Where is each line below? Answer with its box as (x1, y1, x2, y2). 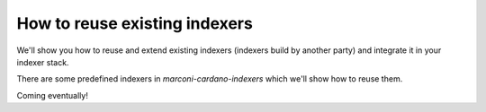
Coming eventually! (16, 90, 89, 100)
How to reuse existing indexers (16, 13, 254, 33)
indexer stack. (16, 56, 69, 67)
